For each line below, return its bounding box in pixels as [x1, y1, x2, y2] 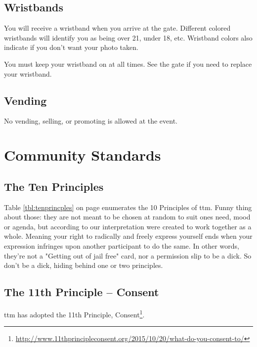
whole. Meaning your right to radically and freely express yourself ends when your [4, 231, 253, 241]
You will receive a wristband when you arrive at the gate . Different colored [4, 23, 231, 33]
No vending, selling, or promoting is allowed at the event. [4, 116, 178, 126]
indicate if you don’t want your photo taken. [4, 42, 138, 52]
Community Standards [4, 145, 161, 165]
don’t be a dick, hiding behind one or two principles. [4, 260, 163, 270]
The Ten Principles [4, 178, 104, 194]
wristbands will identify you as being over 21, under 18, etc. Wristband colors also [4, 32, 253, 43]
